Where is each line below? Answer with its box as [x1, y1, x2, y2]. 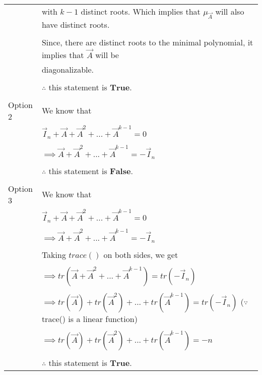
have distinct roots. [41, 19, 110, 31]
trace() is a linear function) [41, 312, 138, 325]
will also [215, 6, 244, 17]
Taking [41, 248, 66, 260]
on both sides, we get [103, 248, 178, 260]
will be [95, 48, 119, 61]
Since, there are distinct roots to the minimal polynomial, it [41, 36, 253, 48]
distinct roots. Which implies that [81, 6, 201, 17]
